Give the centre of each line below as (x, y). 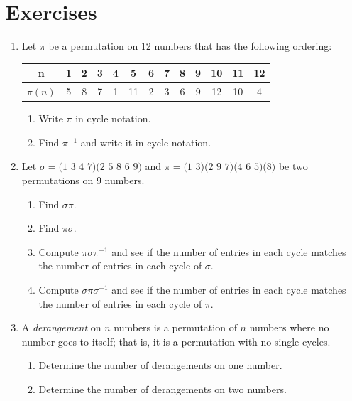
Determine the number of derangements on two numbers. (163, 389)
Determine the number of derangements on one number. (160, 365)
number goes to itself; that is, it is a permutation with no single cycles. (176, 341)
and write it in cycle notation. (146, 142)
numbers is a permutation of (175, 327)
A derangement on (61, 327)
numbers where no (289, 327)
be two (293, 166)
